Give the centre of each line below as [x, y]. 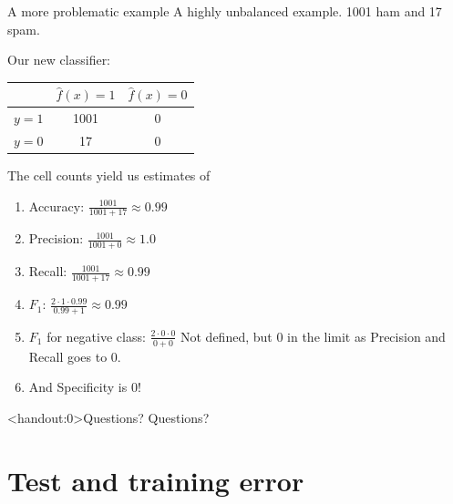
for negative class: [96, 336]
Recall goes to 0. [75, 356]
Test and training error [156, 480]
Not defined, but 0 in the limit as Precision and [313, 336]
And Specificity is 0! [85, 387]
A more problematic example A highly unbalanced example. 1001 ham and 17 [225, 11]
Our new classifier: [59, 60]
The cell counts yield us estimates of [109, 175]
